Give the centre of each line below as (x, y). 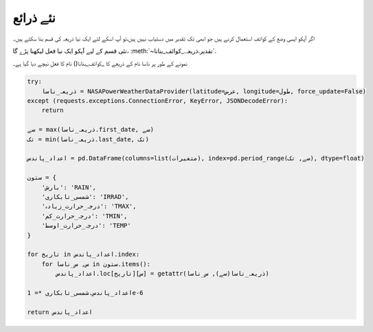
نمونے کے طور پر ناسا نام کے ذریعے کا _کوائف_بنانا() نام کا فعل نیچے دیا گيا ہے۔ (100, 63)
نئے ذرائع (34, 18)
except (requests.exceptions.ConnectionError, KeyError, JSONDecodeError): (158, 101)
